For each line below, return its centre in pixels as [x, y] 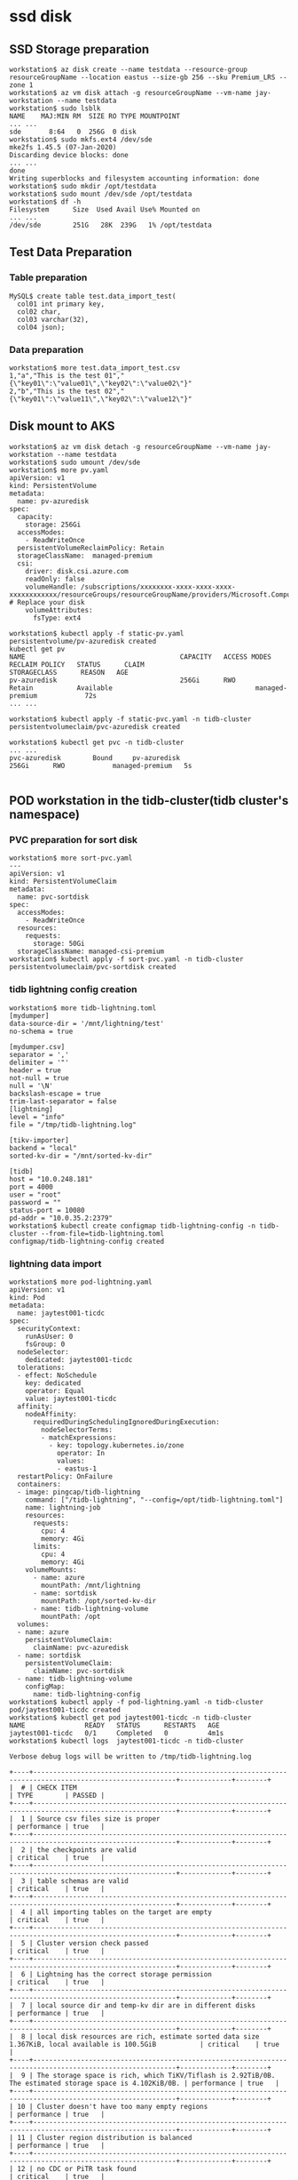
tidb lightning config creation [73, 990]
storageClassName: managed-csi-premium [91, 952]
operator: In [80, 1454]
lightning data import [55, 1263]
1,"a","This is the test [55, 375]
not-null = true [39, 1078]
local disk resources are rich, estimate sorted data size [148, 2037]
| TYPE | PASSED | [57, 1796]
